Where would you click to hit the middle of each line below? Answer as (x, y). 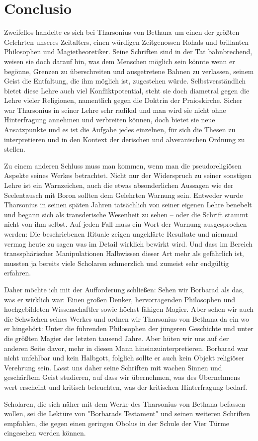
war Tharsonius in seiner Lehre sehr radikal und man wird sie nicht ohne (115, 110)
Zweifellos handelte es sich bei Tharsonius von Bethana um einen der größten (122, 32)
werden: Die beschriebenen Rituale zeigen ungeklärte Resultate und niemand (121, 234)
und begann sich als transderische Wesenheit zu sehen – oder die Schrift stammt (126, 214)
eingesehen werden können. (45, 433)
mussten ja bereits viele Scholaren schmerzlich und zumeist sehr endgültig (117, 263)
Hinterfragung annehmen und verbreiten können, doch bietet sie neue (110, 120)
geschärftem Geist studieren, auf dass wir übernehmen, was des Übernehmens (122, 377)
